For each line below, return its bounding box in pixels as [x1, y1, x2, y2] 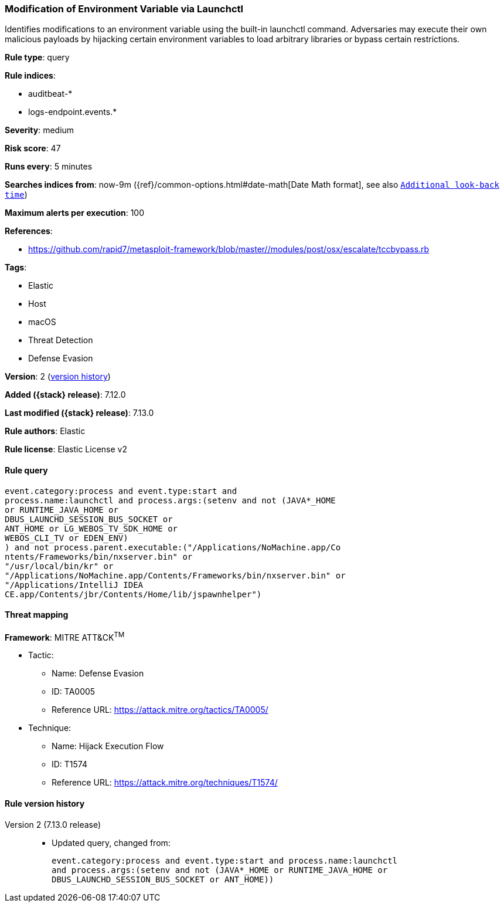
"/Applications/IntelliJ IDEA [5, 580, 144, 590]
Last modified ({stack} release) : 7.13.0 [5, 408, 154, 418]
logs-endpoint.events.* [28, 107, 117, 117]
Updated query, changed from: [52, 837, 171, 848]
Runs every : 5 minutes [5, 161, 93, 172]
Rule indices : [5, 70, 56, 81]
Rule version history [5, 798, 85, 809]
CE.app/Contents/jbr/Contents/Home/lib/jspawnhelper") [5, 589, 262, 599]
